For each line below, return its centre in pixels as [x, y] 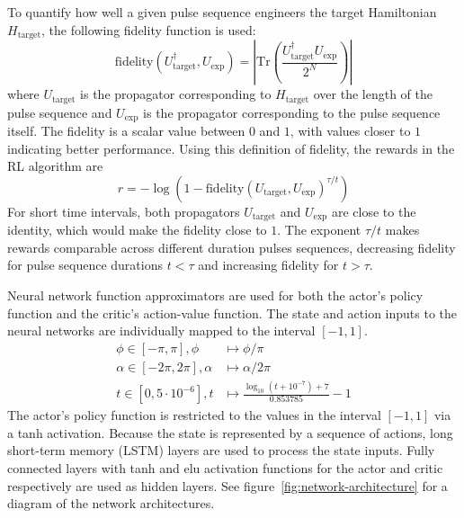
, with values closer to [350, 130]
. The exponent [319, 230]
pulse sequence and [60, 112]
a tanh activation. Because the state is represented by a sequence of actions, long [230, 432]
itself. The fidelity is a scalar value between [126, 130]
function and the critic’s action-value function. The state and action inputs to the [232, 313]
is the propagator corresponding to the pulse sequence [292, 112]
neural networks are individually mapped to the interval [161, 330]
